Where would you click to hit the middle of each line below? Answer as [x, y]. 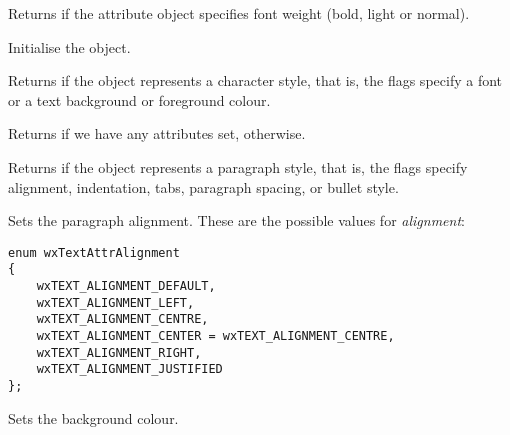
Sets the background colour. [93, 417]
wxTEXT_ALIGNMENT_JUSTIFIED [129, 369]
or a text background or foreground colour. [139, 99]
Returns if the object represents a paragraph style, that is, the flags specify [238, 166]
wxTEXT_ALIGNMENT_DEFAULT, [126, 286]
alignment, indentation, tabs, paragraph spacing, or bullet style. [203, 186]
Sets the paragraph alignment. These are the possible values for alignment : [236, 220]
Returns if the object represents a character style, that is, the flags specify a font [255, 80]
